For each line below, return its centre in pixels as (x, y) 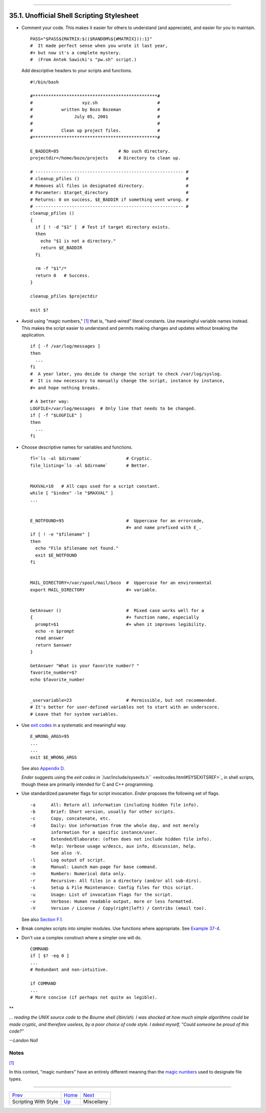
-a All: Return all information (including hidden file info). (115, 805)
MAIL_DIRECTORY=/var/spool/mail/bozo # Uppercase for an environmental (121, 583)
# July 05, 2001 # (95, 116)
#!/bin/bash (45, 82)
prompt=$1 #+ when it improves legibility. (121, 624)
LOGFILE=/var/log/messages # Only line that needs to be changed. (113, 408)
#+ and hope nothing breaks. (65, 388)
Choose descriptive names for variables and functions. (77, 447)
